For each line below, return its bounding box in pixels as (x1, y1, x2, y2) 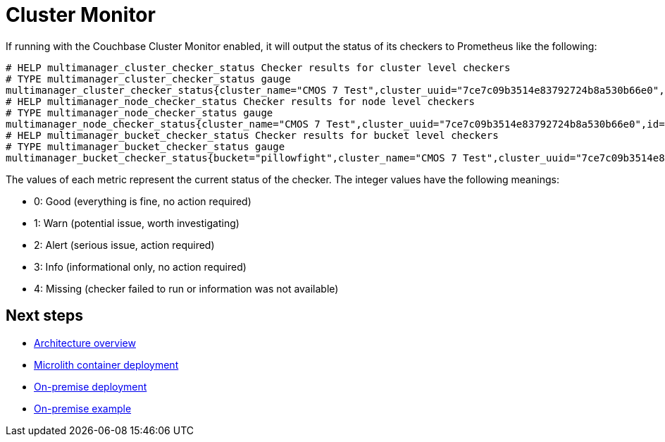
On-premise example (34, 402, 132, 415)
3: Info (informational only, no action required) (34, 260, 247, 273)
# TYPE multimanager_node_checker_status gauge (6, 106, 273, 118)
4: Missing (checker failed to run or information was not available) (34, 282, 339, 295)
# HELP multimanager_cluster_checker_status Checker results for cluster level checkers (6, 61, 511, 73)
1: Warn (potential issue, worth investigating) (34, 216, 240, 229)
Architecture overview (34, 336, 136, 349)
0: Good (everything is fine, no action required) (34, 195, 251, 207)
